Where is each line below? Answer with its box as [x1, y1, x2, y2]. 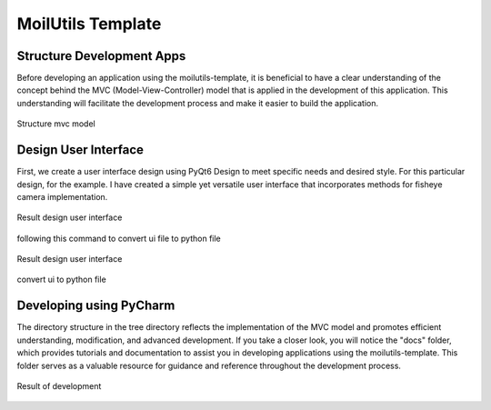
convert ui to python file [16, 274, 106, 285]
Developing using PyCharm [16, 298, 175, 314]
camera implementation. [16, 191, 108, 202]
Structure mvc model [16, 118, 95, 129]
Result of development [16, 380, 102, 391]
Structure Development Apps [16, 48, 186, 64]
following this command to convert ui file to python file [16, 233, 222, 244]
